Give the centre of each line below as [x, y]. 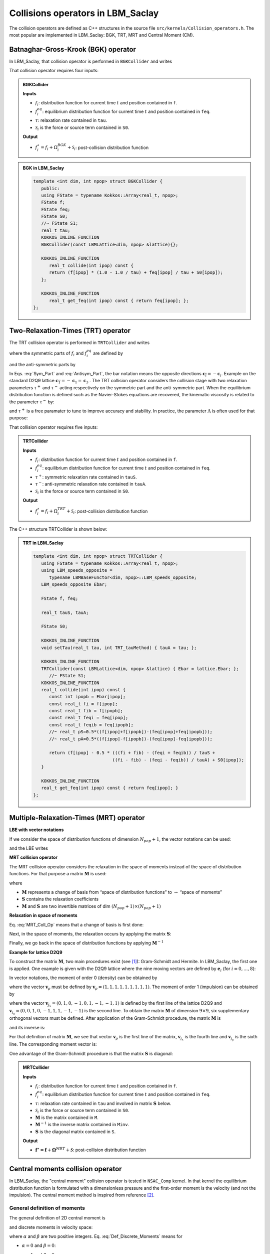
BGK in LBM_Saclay [43, 168]
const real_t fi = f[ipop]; [83, 704]
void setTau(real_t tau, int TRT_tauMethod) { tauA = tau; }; [119, 648]
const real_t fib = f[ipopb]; [86, 711]
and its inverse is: [27, 1027]
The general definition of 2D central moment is [57, 1218]
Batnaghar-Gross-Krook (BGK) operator [72, 49]
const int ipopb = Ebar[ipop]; [87, 697]
